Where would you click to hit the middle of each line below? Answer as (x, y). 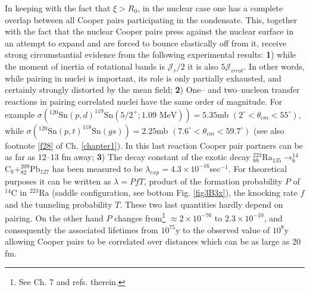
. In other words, (274, 66)
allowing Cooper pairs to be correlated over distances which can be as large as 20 (153, 241)
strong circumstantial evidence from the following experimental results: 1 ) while (151, 54)
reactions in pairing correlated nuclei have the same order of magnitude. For (144, 101)
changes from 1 (140, 217)
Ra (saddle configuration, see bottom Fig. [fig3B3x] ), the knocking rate (168, 193)
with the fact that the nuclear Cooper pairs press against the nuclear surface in (149, 31)
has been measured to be (97, 168)
